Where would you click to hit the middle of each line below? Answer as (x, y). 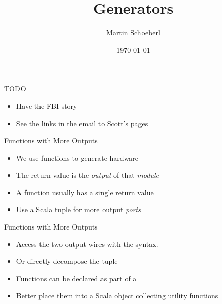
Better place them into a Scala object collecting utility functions (117, 296)
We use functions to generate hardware (77, 157)
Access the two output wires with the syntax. (87, 244)
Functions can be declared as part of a (76, 278)
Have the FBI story (47, 106)
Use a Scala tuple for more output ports (78, 209)
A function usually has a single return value (85, 192)
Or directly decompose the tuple (67, 261)
